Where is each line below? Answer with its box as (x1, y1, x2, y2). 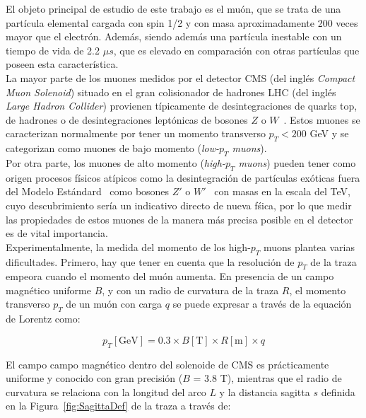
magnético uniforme (6, 282, 91, 297)
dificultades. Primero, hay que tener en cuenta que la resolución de (6, 254, 295, 269)
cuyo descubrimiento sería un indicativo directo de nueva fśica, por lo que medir (6, 197, 352, 212)
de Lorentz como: (6, 311, 81, 326)
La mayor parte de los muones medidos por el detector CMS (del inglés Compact (6, 70, 355, 85)
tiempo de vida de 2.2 (6, 42, 100, 57)
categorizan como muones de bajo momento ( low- (6, 141, 220, 156)
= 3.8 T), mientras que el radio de (193, 371, 342, 385)
